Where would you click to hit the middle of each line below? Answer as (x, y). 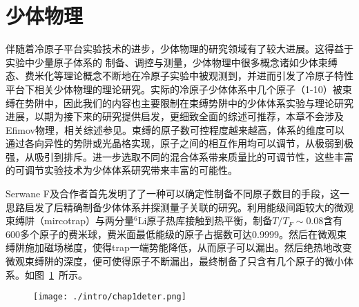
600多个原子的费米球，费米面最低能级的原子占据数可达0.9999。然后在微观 (171, 234)
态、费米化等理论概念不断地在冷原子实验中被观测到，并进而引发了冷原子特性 (179, 76)
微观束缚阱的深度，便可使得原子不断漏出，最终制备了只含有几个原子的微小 (175, 261)
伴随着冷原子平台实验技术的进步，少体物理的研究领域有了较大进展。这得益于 (179, 49)
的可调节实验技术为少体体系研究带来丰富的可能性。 (122, 170)
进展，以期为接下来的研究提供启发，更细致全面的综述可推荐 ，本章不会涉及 (175, 116)
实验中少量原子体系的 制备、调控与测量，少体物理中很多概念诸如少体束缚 (172, 62)
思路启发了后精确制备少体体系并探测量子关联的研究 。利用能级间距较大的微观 (179, 207)
